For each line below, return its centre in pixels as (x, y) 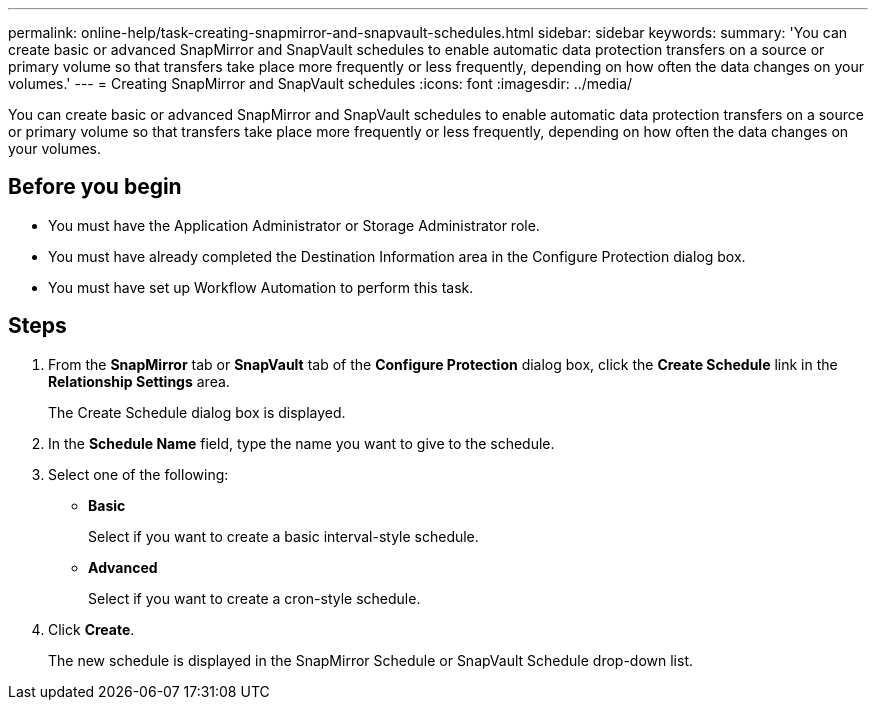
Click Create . (91, 629)
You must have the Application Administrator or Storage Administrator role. (294, 225)
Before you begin (95, 187)
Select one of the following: (138, 474)
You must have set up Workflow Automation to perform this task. (261, 287)
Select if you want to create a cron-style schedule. (254, 598)
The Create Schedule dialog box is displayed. (197, 412)
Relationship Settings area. (139, 381)
